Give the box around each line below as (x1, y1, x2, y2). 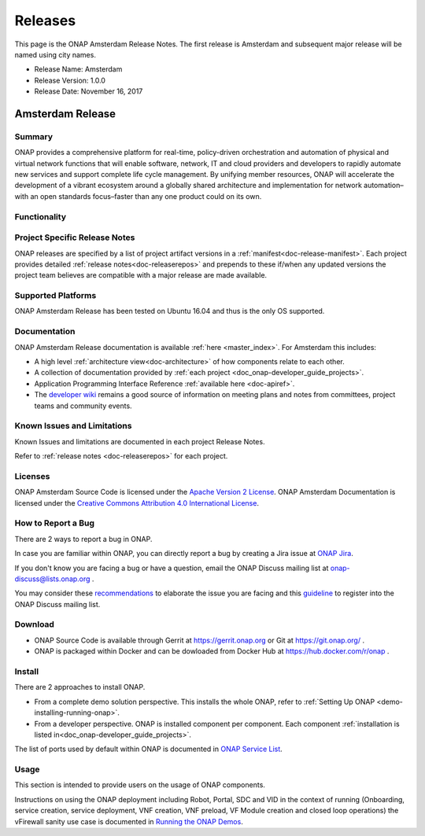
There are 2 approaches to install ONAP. (14, 683, 146, 692)
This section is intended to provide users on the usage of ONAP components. (14, 780, 265, 790)
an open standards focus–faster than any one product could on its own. (30, 191, 262, 201)
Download (14, 619, 55, 630)
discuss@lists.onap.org (14, 574, 91, 584)
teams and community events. (34, 401, 133, 411)
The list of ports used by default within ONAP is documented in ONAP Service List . (14, 744, 283, 754)
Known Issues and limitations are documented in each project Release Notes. (14, 436, 265, 446)
